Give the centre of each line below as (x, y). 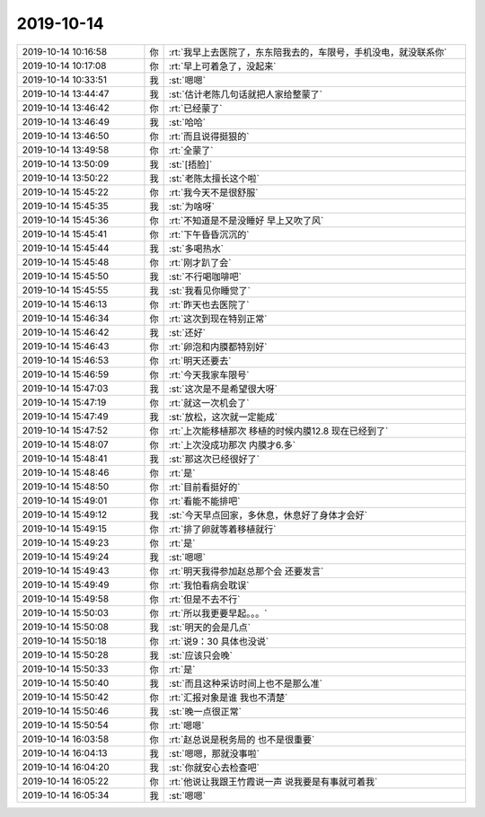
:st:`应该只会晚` (201, 655)
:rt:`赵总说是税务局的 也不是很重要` (242, 739)
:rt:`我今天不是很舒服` (213, 192)
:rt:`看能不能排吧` (204, 501)
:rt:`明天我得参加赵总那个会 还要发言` (246, 571)
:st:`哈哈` (187, 122)
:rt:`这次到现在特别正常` (218, 319)
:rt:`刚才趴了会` (200, 262)
